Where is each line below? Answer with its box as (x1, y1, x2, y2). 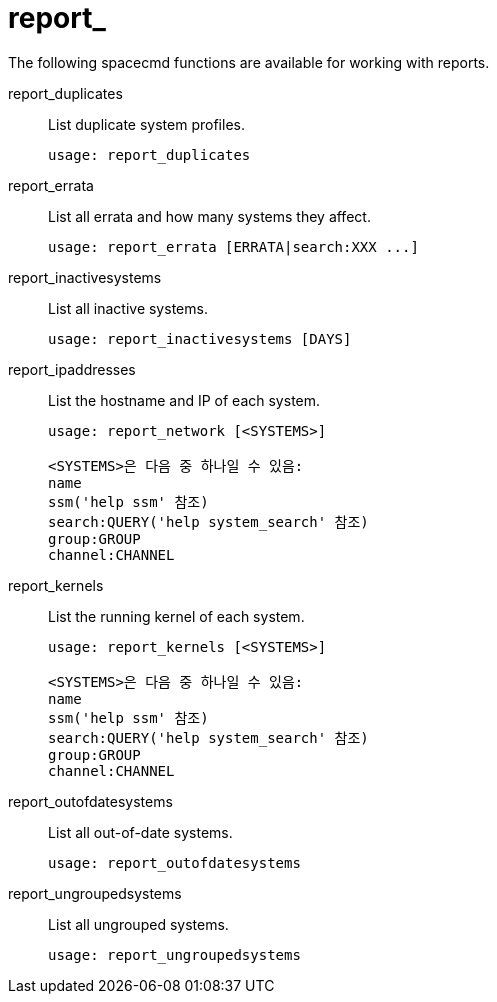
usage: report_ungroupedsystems (48, 946, 301, 963)
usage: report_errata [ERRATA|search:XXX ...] (48, 238, 419, 255)
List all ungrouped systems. (48, 915, 229, 933)
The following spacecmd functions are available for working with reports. (8, 53, 490, 71)
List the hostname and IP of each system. (48, 391, 321, 409)
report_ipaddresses (8, 360, 136, 378)
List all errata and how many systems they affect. (48, 207, 371, 225)
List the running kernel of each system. (48, 607, 305, 625)
